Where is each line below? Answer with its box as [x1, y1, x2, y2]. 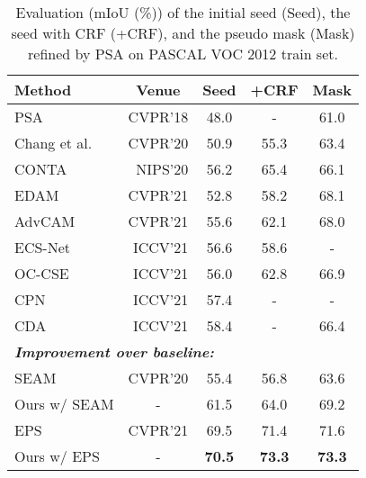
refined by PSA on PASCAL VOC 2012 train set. [28, 43, 338, 64]
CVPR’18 [128, 106, 189, 127]
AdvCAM [14, 211, 76, 231]
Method [14, 79, 72, 100]
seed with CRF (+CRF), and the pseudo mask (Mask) [11, 23, 355, 43]
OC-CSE [14, 263, 69, 284]
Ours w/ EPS [14, 446, 100, 466]
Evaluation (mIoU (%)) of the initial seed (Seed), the [15, 2, 351, 23]
